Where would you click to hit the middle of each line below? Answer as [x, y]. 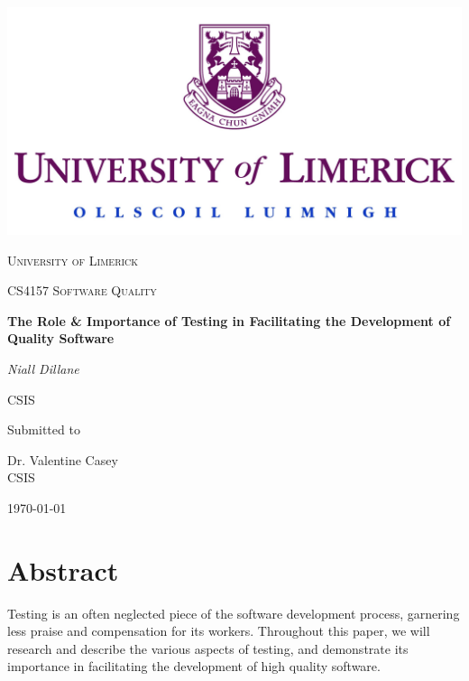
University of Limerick [73, 260]
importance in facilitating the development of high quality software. [194, 666]
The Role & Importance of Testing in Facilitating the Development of [229, 320]
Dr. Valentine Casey [63, 459]
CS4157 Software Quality [82, 290]
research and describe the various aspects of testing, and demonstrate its [208, 648]
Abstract [63, 569]
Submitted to [44, 429]
